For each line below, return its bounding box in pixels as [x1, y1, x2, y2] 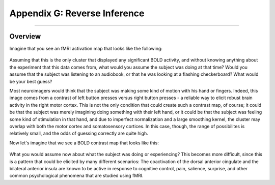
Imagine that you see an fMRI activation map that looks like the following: [9, 46, 163, 52]
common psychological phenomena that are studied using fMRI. [9, 173, 144, 179]
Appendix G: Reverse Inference [9, 8, 145, 19]
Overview [9, 32, 41, 41]
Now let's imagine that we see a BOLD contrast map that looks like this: [9, 140, 159, 146]
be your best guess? [9, 78, 52, 84]
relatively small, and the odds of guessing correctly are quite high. [9, 130, 148, 137]
